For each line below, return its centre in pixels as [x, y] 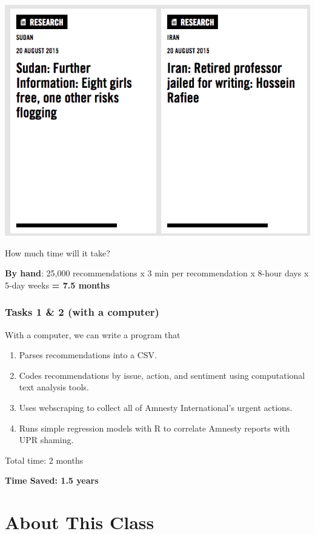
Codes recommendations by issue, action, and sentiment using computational [162, 375]
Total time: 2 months [44, 460]
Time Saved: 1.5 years [52, 480]
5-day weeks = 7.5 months [58, 285]
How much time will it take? [58, 252]
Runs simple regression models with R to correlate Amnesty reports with [154, 428]
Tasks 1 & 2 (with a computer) [82, 312]
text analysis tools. [54, 387]
